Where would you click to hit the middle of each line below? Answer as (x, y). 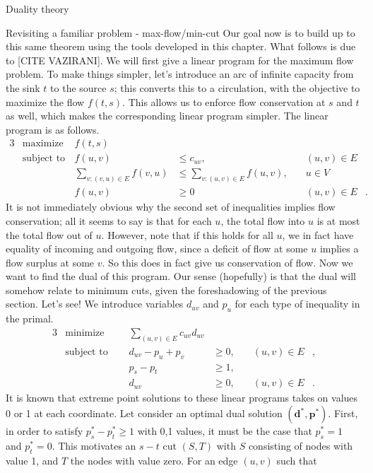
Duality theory (37, 8)
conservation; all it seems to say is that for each (109, 220)
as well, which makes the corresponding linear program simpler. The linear (167, 116)
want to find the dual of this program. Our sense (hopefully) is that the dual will (181, 276)
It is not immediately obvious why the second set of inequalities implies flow (171, 207)
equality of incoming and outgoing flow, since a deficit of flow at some (157, 249)
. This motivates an (94, 445)
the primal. (30, 319)
